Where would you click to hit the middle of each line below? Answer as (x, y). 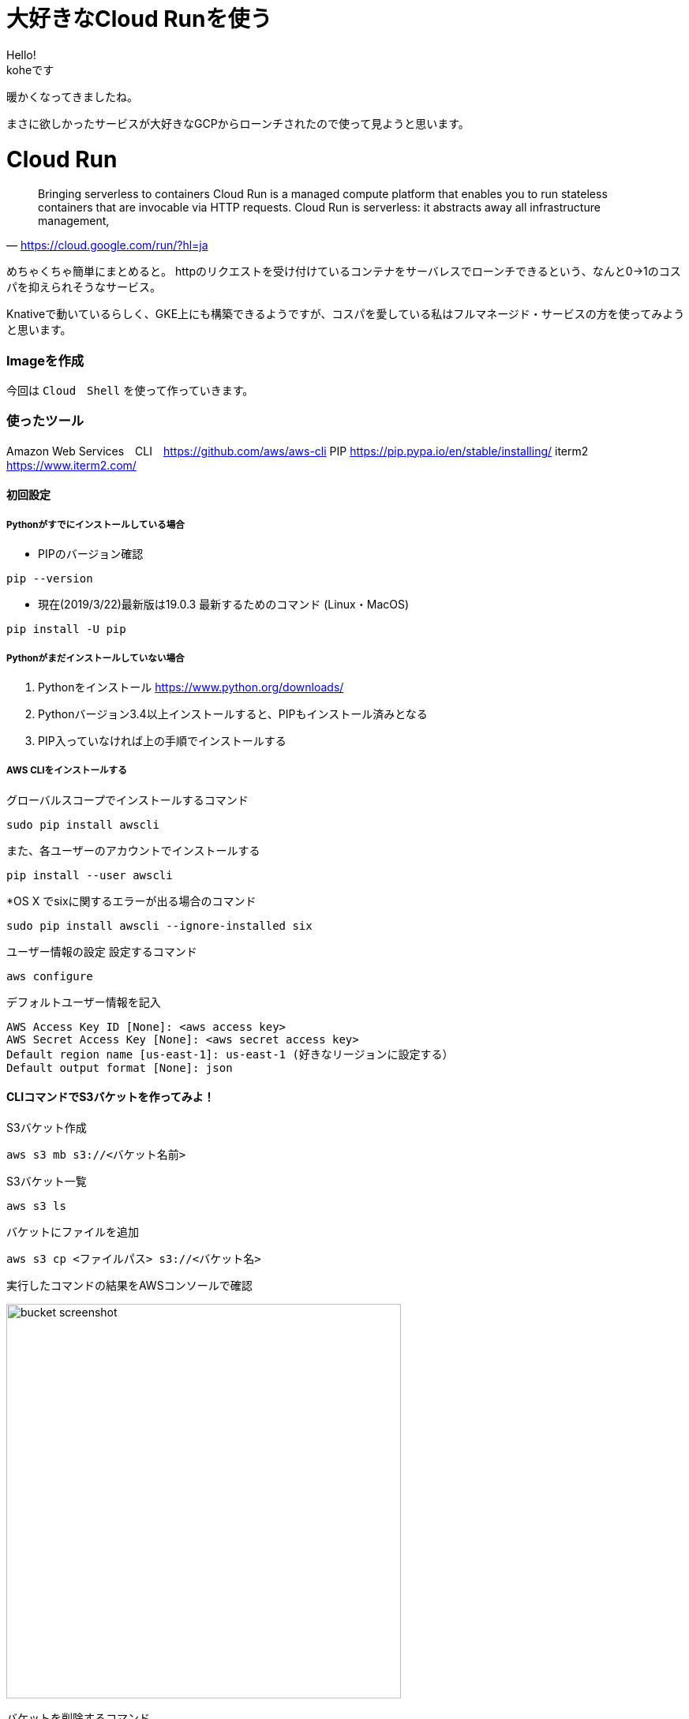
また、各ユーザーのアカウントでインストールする (133, 850)
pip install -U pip (66, 629)
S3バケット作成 (47, 1127)
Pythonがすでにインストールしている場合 (95, 524)
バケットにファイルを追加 (73, 1231)
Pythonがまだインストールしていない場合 (95, 658)
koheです (30, 69)
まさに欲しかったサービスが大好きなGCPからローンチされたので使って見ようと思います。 (238, 123)
